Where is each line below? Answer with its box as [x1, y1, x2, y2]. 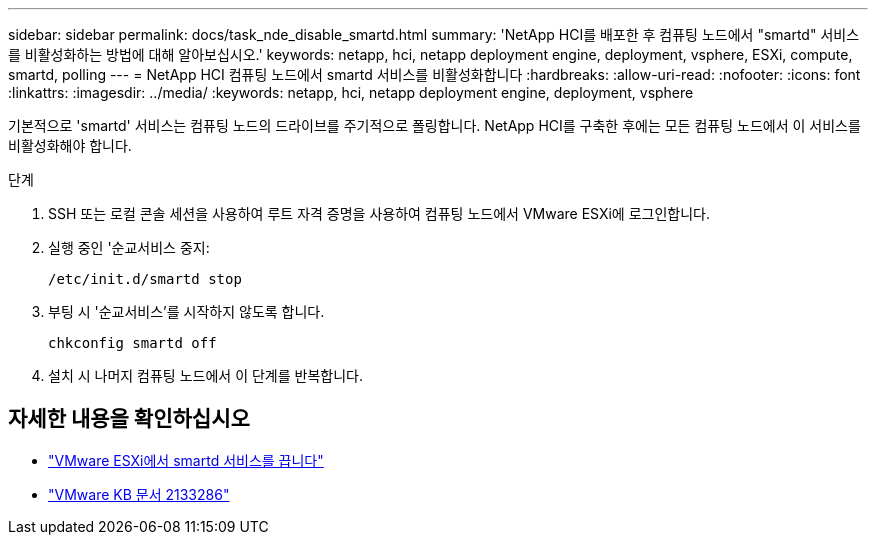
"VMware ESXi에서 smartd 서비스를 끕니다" [48, 451, 324, 469]
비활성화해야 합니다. [8, 137, 132, 154]
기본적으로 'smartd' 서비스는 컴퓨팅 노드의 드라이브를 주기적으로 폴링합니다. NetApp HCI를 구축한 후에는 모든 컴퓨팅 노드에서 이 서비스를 [8, 117, 861, 134]
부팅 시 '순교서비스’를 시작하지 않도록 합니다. [48, 303, 325, 320]
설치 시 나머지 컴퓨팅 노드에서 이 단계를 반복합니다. [48, 367, 363, 384]
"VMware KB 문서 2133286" [48, 485, 230, 503]
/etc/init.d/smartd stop [48, 271, 242, 287]
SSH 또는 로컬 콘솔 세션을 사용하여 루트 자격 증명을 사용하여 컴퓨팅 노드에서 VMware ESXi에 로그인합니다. [48, 205, 710, 222]
